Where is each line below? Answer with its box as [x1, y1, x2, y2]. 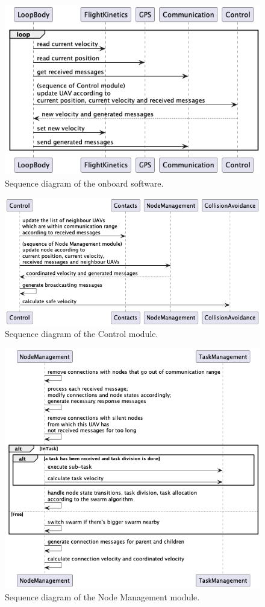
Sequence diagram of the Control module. [5, 327, 158, 340]
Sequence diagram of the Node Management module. [5, 590, 200, 603]
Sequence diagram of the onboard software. [5, 176, 164, 189]
